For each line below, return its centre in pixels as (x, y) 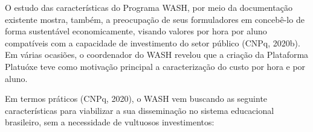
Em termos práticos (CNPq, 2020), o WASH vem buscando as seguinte (136, 99)
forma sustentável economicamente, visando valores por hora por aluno (136, 31)
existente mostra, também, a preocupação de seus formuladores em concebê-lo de (155, 19)
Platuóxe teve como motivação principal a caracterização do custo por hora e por (155, 66)
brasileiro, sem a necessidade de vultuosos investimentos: (110, 122)
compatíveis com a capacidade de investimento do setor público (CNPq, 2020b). (153, 42)
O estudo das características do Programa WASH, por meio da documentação (149, 7)
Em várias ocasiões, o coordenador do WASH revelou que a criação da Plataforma (157, 55)
